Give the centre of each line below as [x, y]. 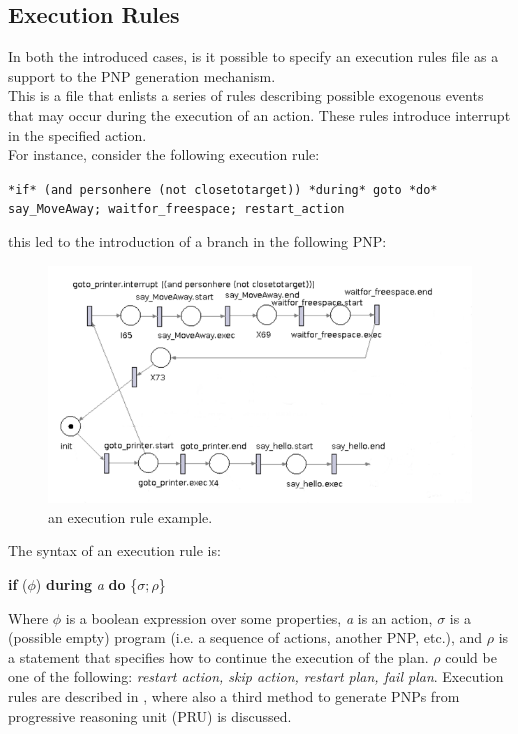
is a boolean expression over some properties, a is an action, [249, 617]
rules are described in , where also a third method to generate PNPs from [234, 695]
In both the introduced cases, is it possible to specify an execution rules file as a [253, 56]
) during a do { [86, 583]
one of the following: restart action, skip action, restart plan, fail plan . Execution [256, 676]
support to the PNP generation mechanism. [142, 75]
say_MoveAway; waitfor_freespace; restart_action [176, 209]
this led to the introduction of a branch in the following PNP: [197, 241]
